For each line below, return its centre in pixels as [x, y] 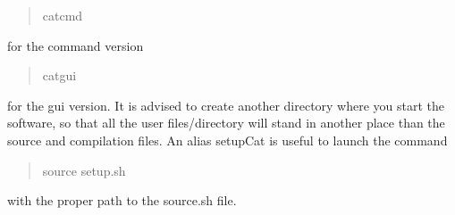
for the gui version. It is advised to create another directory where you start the [226, 105]
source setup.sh [84, 170]
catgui [59, 75]
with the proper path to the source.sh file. [122, 200]
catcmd [63, 15]
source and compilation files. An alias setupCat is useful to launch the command [227, 140]
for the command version [76, 45]
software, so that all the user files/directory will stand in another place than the [226, 123]
